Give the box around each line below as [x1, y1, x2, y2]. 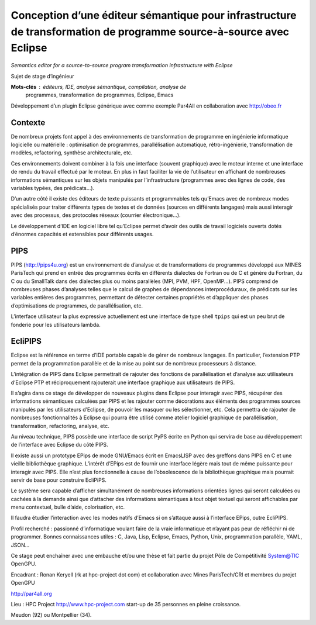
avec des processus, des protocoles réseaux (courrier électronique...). [11, 212, 181, 219]
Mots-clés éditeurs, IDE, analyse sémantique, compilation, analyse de [11, 83, 187, 90]
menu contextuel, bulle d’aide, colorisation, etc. [11, 503, 125, 511]
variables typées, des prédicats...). [11, 184, 95, 191]
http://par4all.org [11, 590, 52, 597]
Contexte [11, 118, 46, 127]
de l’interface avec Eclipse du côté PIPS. [11, 441, 108, 448]
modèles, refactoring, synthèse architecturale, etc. [11, 149, 133, 156]
